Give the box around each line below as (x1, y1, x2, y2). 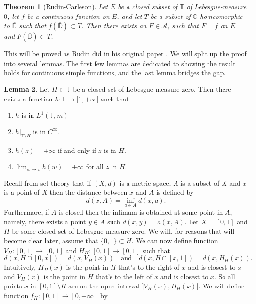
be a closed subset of (117, 1, 177, 11)
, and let (117, 11, 142, 21)
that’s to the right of (118, 262, 180, 272)
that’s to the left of (95, 271, 152, 281)
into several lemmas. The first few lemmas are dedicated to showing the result (4, 58, 236, 68)
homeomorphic (200, 11, 243, 21)
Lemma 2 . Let (4, 84, 50, 94)
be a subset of (150, 11, 191, 21)
